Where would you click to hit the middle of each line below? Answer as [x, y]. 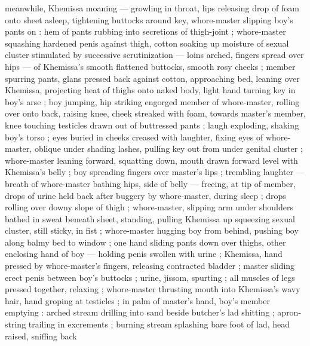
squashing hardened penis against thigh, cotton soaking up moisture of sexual [147, 43]
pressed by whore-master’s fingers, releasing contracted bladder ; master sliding [150, 266]
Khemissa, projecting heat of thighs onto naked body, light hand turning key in [150, 90]
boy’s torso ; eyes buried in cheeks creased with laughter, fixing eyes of [134, 137]
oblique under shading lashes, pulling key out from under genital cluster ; [168, 148]
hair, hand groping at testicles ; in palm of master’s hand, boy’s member [137, 300]
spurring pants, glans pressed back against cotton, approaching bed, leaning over [152, 78]
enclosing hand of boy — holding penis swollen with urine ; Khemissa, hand [144, 254]
